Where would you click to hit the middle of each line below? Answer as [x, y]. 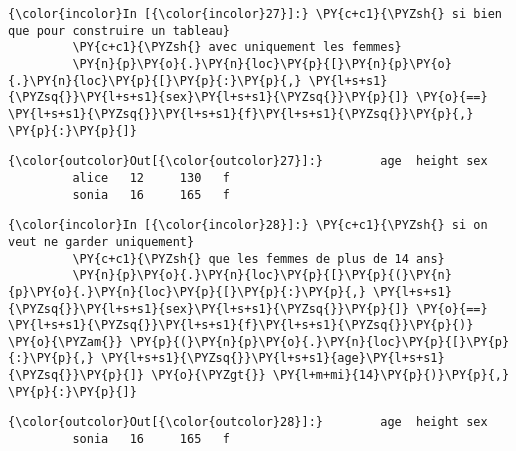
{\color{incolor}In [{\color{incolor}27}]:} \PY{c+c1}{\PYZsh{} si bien [255, 14]
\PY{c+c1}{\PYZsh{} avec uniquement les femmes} [237, 47]
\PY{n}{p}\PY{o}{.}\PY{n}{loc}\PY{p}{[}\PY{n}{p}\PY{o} [262, 63]
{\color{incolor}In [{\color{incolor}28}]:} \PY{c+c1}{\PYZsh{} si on [248, 225]
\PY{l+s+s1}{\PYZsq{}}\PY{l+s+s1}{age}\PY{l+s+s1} [273, 358]
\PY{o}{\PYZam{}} [65, 341]
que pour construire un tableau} [119, 30]
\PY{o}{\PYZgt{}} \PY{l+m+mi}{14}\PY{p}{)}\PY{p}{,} [330, 375]
